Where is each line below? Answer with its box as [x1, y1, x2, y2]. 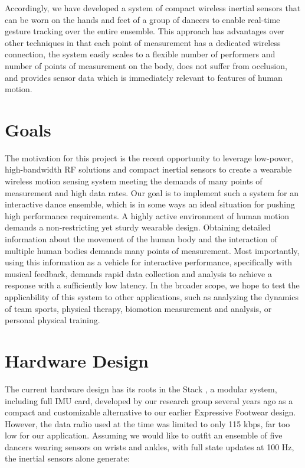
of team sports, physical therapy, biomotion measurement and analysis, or [5, 302, 272, 314]
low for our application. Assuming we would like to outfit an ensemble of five [5, 429, 283, 441]
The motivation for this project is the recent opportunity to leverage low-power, [5, 151, 293, 164]
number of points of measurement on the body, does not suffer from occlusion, [5, 59, 287, 71]
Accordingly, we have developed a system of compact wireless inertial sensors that [5, 2, 301, 14]
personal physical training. [5, 314, 100, 326]
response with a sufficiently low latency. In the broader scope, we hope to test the [5, 279, 300, 291]
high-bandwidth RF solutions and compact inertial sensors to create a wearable [5, 163, 292, 175]
